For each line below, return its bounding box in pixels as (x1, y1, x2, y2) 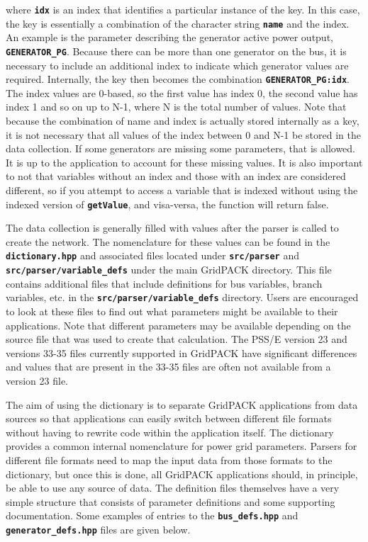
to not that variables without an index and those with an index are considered (6, 169, 346, 184)
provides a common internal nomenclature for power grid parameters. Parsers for (6, 439, 357, 453)
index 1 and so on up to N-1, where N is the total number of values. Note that (6, 99, 347, 114)
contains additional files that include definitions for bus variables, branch (6, 276, 323, 290)
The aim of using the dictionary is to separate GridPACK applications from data (6, 397, 358, 412)
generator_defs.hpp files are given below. (6, 521, 191, 536)
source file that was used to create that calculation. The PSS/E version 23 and (6, 332, 347, 346)
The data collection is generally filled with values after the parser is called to (6, 220, 339, 235)
